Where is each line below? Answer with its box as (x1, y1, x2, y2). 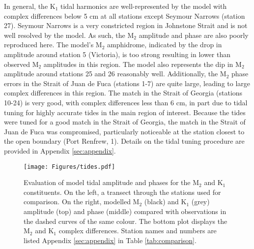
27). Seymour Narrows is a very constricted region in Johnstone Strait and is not (4, 20, 248, 31)
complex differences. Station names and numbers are (58, 225, 217, 236)
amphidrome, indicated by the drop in (107, 39, 222, 50)
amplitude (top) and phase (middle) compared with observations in (24, 206, 226, 216)
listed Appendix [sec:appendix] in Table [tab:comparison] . (24, 235, 197, 245)
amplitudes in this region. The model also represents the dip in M (43, 59, 242, 69)
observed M (4, 59, 39, 69)
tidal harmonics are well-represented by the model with (60, 1, 227, 11)
